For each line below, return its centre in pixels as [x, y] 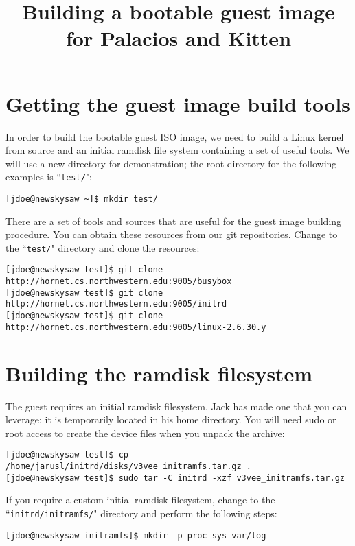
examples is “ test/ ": [49, 177]
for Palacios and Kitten [179, 38]
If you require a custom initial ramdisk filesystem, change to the [140, 500]
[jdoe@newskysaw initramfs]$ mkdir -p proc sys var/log [136, 535]
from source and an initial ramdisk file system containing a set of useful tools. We [177, 150]
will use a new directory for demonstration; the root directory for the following [171, 163]
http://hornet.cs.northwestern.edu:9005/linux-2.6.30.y [136, 327]
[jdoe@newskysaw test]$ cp [67, 455]
